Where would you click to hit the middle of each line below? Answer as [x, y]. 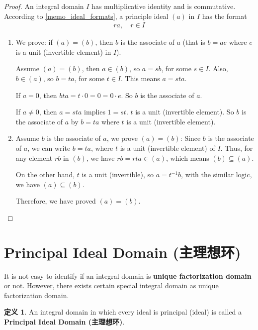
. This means [140, 78]
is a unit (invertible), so [118, 174]
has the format [224, 16]
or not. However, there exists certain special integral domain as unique [111, 285]
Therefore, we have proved [56, 201]
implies [95, 112]
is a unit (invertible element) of [168, 148]
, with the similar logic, [216, 174]
